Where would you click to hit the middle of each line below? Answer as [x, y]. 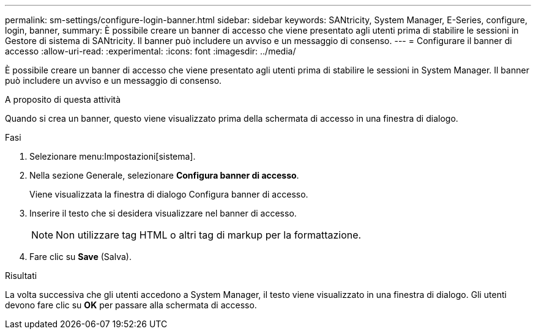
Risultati [21, 276]
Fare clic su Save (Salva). [80, 257]
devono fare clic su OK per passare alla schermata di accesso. [131, 305]
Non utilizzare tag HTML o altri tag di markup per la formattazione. [209, 235]
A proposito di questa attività [63, 99]
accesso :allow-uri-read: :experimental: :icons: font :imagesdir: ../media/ [151, 51]
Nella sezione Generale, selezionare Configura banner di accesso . [164, 175]
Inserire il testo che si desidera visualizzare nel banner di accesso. [163, 213]
